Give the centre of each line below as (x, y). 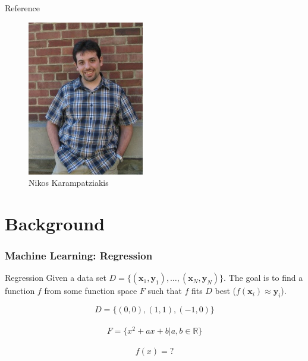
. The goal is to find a (263, 278)
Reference (22, 8)
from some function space (91, 291)
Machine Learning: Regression (79, 256)
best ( (226, 291)
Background (55, 223)
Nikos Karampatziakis (69, 183)
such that (165, 291)
